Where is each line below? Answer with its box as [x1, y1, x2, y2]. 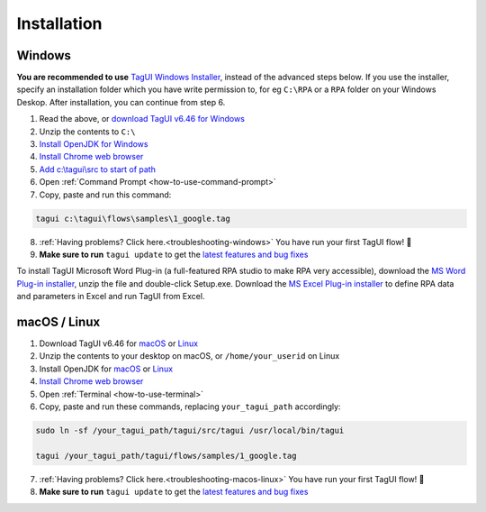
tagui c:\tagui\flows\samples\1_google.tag [35, 213, 231, 224]
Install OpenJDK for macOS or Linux [39, 363, 174, 374]
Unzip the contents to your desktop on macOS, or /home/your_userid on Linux [39, 351, 340, 361]
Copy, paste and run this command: [39, 189, 172, 200]
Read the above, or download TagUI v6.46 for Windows [39, 114, 245, 124]
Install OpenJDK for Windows [39, 139, 148, 150]
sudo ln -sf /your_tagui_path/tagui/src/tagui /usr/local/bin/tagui [35, 425, 345, 435]
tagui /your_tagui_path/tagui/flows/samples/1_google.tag [35, 451, 297, 461]
